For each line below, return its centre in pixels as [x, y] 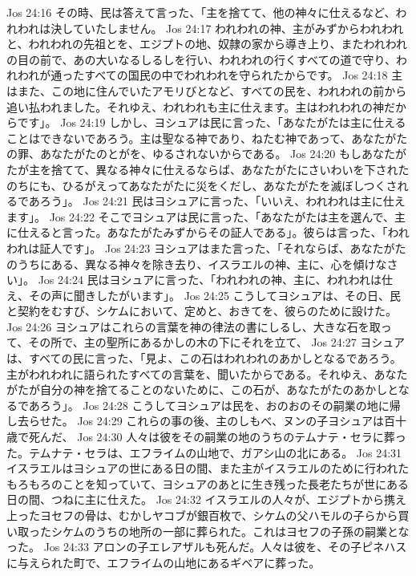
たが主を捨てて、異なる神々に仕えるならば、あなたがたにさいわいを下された [208, 169]
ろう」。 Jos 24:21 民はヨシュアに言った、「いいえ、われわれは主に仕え [222, 201]
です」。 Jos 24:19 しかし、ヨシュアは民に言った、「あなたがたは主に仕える [212, 122]
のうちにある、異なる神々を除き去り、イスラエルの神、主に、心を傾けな [197, 264]
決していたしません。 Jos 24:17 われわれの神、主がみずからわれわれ [227, 28]
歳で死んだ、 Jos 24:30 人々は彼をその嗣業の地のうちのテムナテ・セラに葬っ [206, 437]
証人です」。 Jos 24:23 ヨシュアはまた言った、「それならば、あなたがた [223, 247]
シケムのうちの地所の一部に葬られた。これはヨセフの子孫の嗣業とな [230, 531]
